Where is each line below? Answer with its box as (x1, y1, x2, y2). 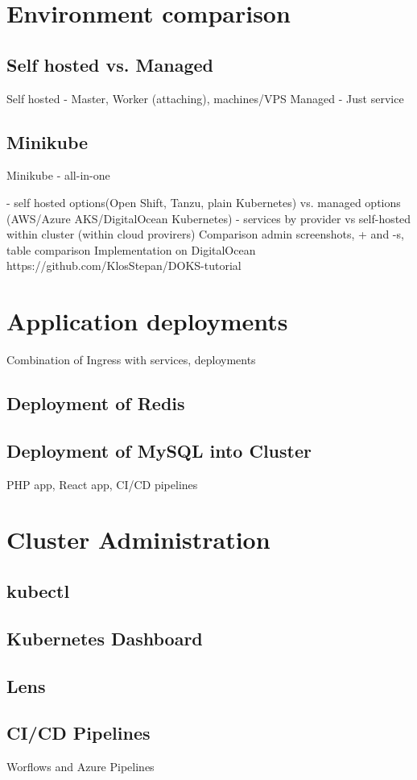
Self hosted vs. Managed (6, 52, 213, 77)
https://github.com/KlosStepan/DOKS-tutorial (6, 257, 242, 274)
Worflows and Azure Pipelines (6, 758, 155, 775)
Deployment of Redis (6, 391, 185, 416)
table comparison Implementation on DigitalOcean (6, 241, 256, 258)
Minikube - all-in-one (6, 167, 110, 184)
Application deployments (6, 305, 288, 338)
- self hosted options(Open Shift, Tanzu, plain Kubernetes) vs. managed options (6, 193, 401, 210)
